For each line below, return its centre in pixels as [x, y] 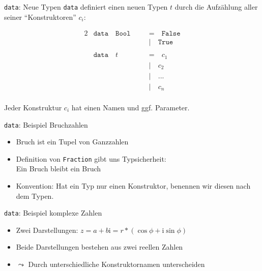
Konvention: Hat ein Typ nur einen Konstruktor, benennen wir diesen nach [133, 186]
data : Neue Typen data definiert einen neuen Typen [86, 7]
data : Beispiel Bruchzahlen [46, 124]
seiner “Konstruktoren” [40, 17]
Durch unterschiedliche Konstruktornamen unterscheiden [117, 264]
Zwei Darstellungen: [47, 230]
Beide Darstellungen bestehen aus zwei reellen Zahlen [99, 247]
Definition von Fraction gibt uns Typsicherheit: [91, 158]
